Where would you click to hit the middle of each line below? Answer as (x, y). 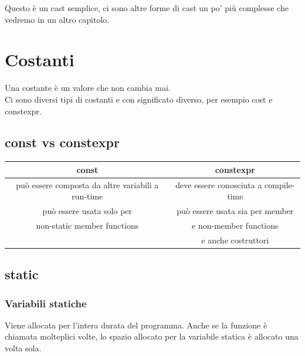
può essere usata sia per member (235, 211)
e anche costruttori (235, 240)
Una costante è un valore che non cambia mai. (88, 88)
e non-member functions (235, 225)
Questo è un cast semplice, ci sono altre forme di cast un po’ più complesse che (147, 8)
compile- (280, 184)
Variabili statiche (46, 303)
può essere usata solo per (87, 211)
